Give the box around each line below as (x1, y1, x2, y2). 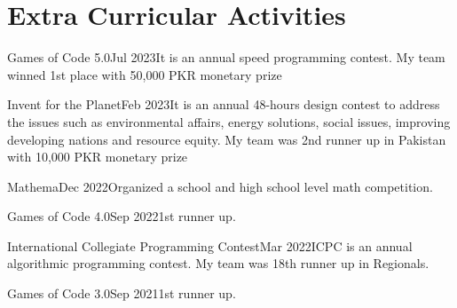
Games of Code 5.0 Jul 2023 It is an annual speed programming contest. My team (7, 48, 445, 67)
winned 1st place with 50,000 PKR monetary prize (7, 65, 282, 83)
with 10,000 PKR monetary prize (7, 147, 188, 166)
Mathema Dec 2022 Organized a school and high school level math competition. (7, 177, 433, 195)
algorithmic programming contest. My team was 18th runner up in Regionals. (7, 254, 429, 272)
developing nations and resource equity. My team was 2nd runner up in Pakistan (7, 130, 446, 148)
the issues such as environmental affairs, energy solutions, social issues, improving (7, 112, 451, 130)
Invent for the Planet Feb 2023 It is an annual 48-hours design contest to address (7, 95, 440, 114)
